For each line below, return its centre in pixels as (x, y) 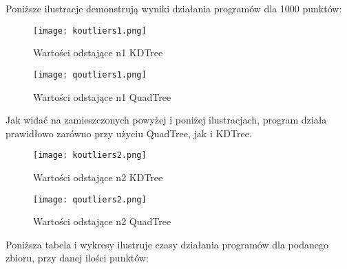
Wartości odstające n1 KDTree (98, 52)
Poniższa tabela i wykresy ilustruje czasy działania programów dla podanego (167, 244)
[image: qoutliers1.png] (90, 74)
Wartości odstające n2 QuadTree (102, 221)
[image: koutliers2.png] (90, 155)
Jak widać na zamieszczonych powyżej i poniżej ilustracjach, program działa (166, 120)
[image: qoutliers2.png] (90, 199)
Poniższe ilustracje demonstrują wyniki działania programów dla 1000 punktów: (174, 8)
